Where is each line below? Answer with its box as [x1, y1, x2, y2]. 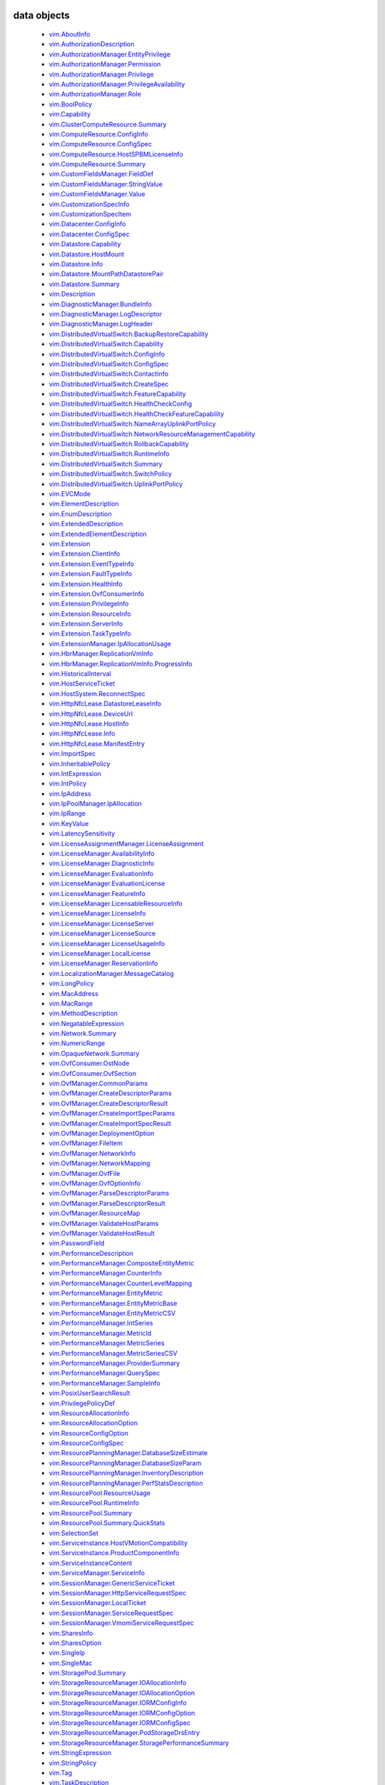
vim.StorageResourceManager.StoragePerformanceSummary [48, 1739, 230, 1747]
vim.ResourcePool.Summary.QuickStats [48, 1519, 165, 1527]
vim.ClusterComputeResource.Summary [48, 120, 167, 129]
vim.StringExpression [48, 1749, 112, 1757]
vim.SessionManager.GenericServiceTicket [48, 1579, 175, 1587]
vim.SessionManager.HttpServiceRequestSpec [48, 1589, 187, 1597]
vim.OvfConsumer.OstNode [48, 1059, 130, 1067]
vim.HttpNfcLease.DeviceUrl [48, 709, 133, 718]
